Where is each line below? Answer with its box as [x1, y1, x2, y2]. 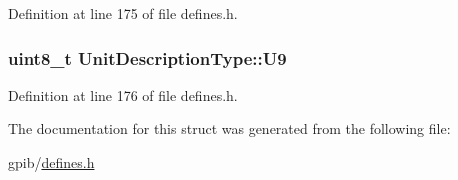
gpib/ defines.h [8, 152, 95, 172]
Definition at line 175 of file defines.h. [8, 3, 238, 23]
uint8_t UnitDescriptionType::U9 [8, 45, 287, 70]
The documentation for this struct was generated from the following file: [8, 118, 451, 139]
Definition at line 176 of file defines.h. [8, 84, 238, 105]
